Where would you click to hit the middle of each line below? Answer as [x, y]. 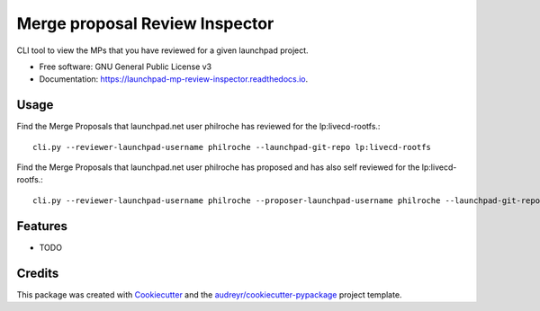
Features [42, 226]
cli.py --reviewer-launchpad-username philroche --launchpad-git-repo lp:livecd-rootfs [232, 147]
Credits [38, 273]
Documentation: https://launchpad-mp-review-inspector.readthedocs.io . [174, 79]
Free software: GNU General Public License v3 [126, 67]
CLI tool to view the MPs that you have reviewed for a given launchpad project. [163, 50]
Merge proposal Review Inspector [145, 23]
